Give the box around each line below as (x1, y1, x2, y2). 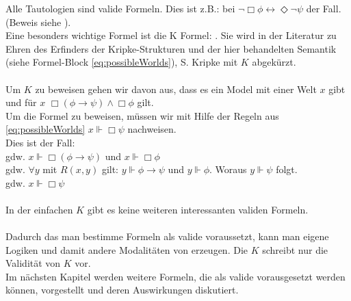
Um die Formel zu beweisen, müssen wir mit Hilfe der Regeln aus (5, 108, 279, 122)
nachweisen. (127, 122, 177, 136)
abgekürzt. (252, 55, 296, 69)
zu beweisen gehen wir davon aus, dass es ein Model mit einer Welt (35, 81, 317, 96)
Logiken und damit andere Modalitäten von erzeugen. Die (5, 242, 248, 257)
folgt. (276, 162, 298, 176)
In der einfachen (5, 202, 73, 216)
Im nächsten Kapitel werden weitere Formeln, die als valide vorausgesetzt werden (5, 269, 346, 283)
